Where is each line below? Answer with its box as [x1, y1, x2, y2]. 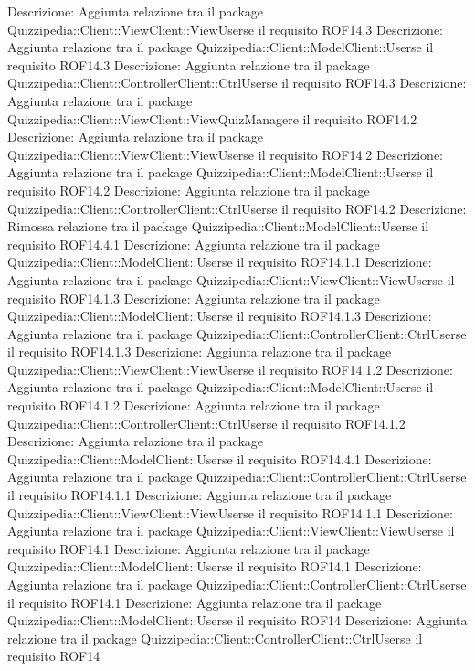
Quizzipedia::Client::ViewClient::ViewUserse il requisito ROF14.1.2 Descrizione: [7, 359, 453, 378]
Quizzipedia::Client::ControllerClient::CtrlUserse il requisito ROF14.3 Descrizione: [7, 73, 467, 92]
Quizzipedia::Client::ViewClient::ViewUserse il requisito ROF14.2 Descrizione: [7, 144, 444, 164]
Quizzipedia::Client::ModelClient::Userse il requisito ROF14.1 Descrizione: [7, 557, 422, 576]
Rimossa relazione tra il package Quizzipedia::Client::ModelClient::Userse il [7, 217, 429, 236]
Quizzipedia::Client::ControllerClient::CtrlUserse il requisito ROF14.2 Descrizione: [7, 198, 467, 218]
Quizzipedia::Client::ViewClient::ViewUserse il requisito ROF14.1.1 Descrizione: [7, 503, 453, 522]
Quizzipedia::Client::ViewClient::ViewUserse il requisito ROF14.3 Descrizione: [7, 19, 444, 38]
